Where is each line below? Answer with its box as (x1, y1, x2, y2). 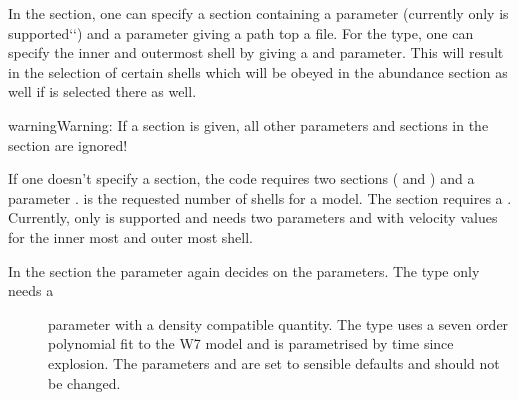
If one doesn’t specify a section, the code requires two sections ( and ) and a (8, 168, 475, 189)
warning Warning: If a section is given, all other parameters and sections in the (8, 114, 489, 135)
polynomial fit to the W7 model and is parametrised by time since (48, 333, 454, 354)
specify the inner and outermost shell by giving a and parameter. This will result (8, 42, 504, 63)
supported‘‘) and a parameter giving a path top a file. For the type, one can (8, 22, 474, 43)
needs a (8, 280, 54, 301)
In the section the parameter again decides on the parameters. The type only (8, 260, 480, 281)
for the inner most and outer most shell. (8, 226, 253, 247)
